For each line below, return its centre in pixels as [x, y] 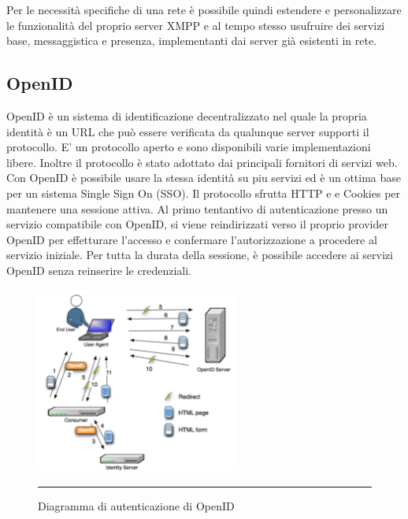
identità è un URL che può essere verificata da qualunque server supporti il [188, 131]
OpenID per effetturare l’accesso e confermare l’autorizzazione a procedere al [192, 239]
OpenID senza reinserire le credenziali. [99, 270]
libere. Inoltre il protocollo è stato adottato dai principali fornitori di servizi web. [202, 162]
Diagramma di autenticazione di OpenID [136, 505]
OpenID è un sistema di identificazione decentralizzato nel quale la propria [187, 115]
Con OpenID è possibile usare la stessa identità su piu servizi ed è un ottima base [204, 178]
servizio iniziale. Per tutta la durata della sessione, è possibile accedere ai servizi [200, 255]
